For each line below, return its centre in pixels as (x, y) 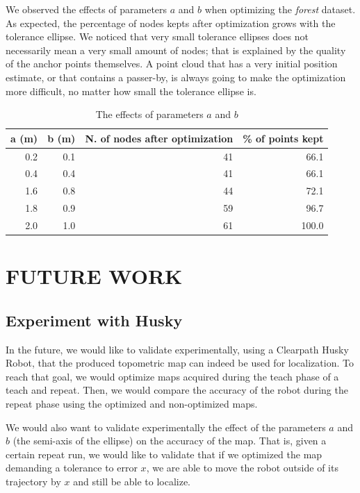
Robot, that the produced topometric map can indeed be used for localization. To (180, 363)
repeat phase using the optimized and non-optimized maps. (132, 404)
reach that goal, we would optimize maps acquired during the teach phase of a (172, 376)
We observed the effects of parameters (87, 9)
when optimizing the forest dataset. (280, 9)
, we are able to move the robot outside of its (242, 468)
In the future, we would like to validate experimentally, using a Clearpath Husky (177, 349)
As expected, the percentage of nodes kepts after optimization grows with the (171, 23)
